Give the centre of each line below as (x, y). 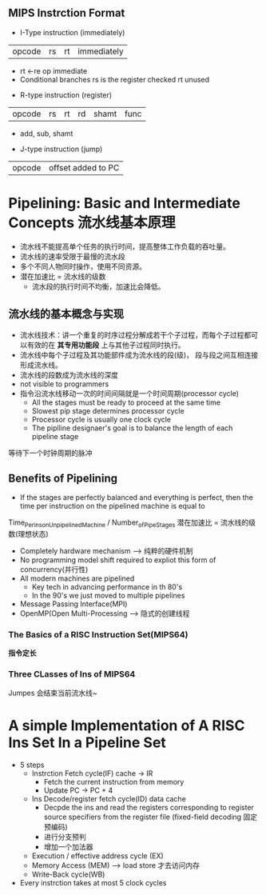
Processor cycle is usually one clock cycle (101, 419)
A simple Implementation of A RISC (127, 725)
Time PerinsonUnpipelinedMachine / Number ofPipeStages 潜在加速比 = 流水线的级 (132, 523)
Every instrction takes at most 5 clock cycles (93, 882)
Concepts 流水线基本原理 (92, 222)
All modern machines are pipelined (77, 578)
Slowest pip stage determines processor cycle (108, 410)
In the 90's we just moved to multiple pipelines (108, 596)
